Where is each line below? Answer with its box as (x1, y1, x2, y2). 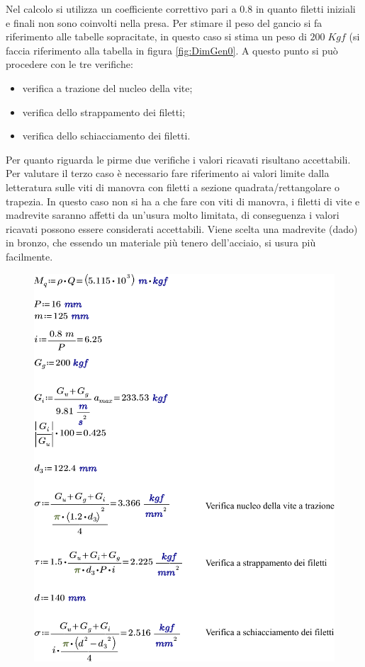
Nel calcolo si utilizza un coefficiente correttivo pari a (6, 1, 237, 16)
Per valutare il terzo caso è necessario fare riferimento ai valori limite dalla (6, 166, 330, 181)
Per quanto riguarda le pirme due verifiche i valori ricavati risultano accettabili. (6, 152, 351, 166)
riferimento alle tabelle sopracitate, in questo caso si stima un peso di (6, 29, 307, 44)
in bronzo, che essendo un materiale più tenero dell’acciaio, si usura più (6, 235, 316, 250)
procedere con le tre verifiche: (6, 57, 133, 72)
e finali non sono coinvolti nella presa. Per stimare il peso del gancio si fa (6, 15, 322, 30)
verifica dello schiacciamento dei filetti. (22, 128, 191, 143)
